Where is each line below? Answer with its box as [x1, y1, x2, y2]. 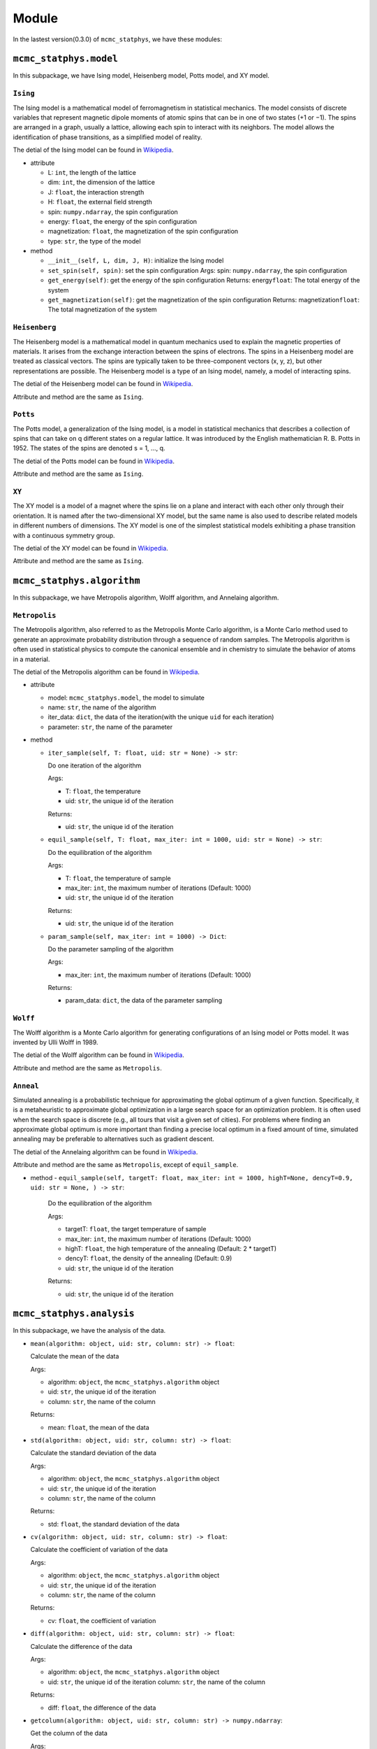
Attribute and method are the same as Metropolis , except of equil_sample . [13, 1161, 239, 1169]
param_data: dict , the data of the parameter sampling [65, 996, 223, 1005]
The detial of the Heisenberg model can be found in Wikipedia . [13, 380, 193, 388]
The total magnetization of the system [47, 305, 157, 314]
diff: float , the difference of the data [47, 1704, 156, 1712]
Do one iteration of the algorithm [47, 761, 142, 770]
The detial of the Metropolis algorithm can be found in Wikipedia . [13, 667, 200, 676]
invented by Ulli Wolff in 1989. [13, 1038, 98, 1046]
